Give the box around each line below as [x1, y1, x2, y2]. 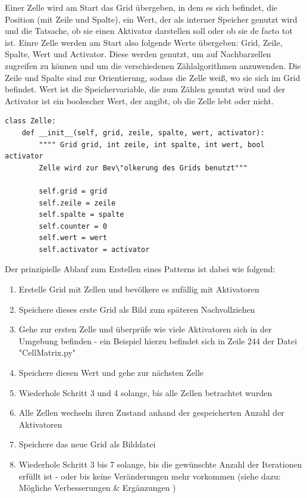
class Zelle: [5, 117, 56, 126]
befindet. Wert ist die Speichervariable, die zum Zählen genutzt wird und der [5, 83, 286, 95]
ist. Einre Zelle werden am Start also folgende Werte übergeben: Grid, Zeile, [5, 36, 283, 48]
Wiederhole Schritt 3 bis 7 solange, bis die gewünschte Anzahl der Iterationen [18, 458, 302, 470]
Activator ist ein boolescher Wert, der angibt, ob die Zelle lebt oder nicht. [5, 94, 274, 107]
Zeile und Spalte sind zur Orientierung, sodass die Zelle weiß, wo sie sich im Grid [5, 71, 300, 83]
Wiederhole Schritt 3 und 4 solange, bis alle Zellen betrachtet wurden [18, 386, 272, 399]
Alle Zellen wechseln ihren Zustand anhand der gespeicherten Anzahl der [18, 406, 284, 419]
